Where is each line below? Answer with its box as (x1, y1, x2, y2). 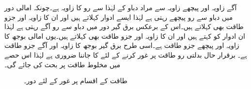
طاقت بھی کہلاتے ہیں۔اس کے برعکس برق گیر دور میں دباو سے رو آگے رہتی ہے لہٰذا (4, 21, 244, 31)
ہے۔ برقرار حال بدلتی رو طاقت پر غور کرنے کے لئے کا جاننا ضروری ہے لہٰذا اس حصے (4, 49, 247, 59)
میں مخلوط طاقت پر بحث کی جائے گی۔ (4, 59, 121, 69)
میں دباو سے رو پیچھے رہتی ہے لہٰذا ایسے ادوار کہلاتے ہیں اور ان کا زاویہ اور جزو (4, 12, 233, 22)
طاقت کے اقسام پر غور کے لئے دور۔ (24, 75, 127, 86)
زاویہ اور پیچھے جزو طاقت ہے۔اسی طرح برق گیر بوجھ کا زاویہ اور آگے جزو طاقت (4, 40, 239, 50)
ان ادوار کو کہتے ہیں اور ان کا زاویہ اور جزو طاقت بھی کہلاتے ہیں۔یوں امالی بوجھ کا (4, 30, 245, 41)
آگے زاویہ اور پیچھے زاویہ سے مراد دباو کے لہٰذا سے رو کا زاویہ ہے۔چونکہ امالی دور (4, 2, 237, 12)
